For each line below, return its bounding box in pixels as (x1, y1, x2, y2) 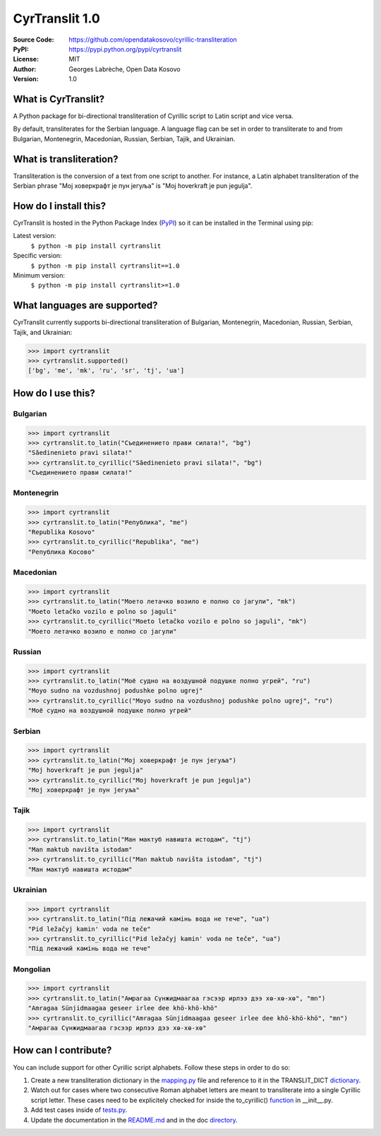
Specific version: (13, 252, 63, 260)
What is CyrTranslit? (13, 93, 105, 105)
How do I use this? (13, 387, 95, 399)
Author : (13, 64, 37, 73)
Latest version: (13, 232, 56, 240)
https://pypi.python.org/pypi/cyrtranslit (68, 45, 182, 53)
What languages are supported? (13, 300, 158, 312)
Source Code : (13, 35, 54, 44)
